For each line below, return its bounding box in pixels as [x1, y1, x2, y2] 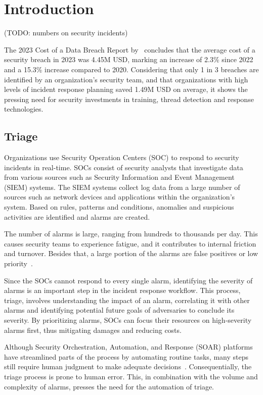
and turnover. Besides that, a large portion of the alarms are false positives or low [4, 248, 258, 259]
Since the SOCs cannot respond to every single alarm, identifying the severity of [4, 275, 253, 285]
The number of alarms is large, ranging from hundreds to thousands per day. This [4, 228, 258, 239]
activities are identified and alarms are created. [4, 211, 150, 222]
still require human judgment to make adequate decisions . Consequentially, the [4, 361, 252, 372]
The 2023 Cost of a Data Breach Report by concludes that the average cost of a [4, 44, 255, 55]
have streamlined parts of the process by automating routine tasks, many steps [4, 351, 248, 362]
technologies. [4, 104, 43, 114]
